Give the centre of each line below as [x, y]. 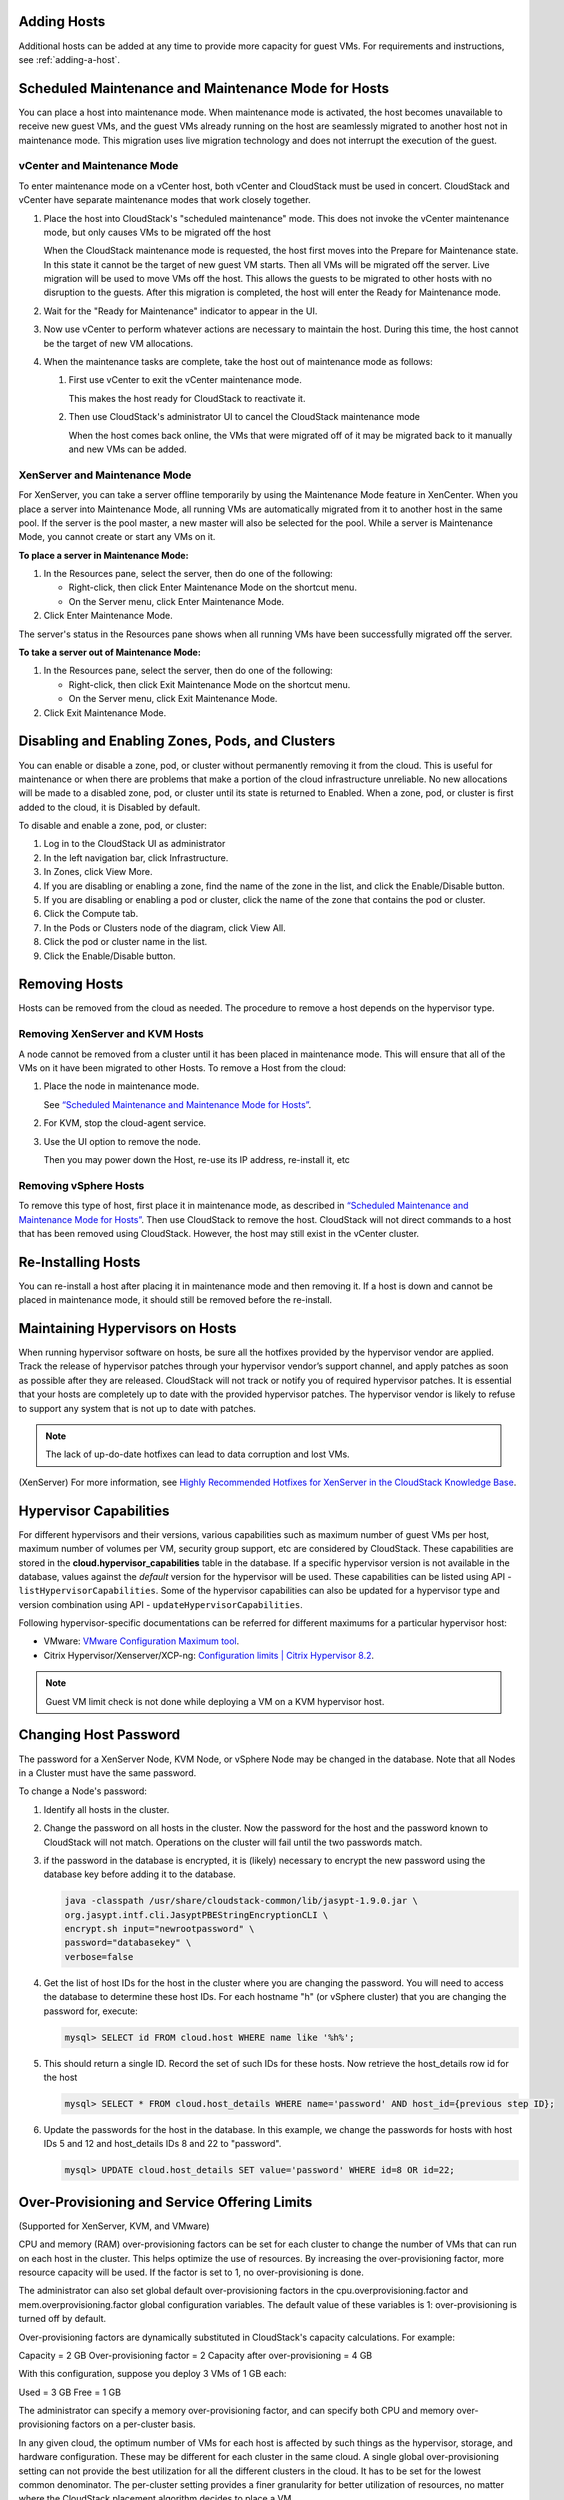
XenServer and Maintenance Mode [105, 475]
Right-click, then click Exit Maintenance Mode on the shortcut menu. [209, 684]
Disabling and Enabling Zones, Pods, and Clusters [177, 741]
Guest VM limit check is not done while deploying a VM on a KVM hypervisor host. [215, 1701]
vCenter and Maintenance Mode [98, 166]
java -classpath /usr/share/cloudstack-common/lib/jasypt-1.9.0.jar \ [241, 1901]
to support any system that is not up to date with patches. [137, 1408]
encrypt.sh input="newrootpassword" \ [159, 1929]
